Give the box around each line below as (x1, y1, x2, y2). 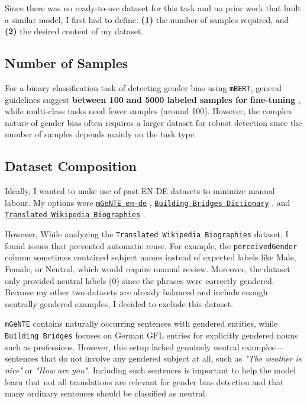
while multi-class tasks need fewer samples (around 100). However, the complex (5, 105, 292, 117)
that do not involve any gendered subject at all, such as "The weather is (41, 352, 302, 365)
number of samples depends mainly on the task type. (5, 128, 196, 140)
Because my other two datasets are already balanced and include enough (5, 286, 268, 298)
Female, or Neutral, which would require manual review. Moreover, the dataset (5, 263, 290, 275)
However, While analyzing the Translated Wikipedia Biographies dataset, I (5, 228, 289, 240)
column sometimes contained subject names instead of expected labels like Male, (5, 251, 296, 263)
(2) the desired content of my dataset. (5, 25, 144, 37)
